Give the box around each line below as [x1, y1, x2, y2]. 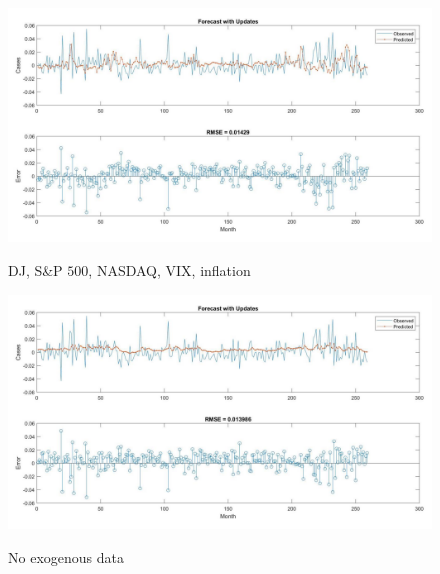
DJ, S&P [8, 259, 63, 280]
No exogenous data [8, 546, 124, 567]
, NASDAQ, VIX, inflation [88, 259, 251, 280]
